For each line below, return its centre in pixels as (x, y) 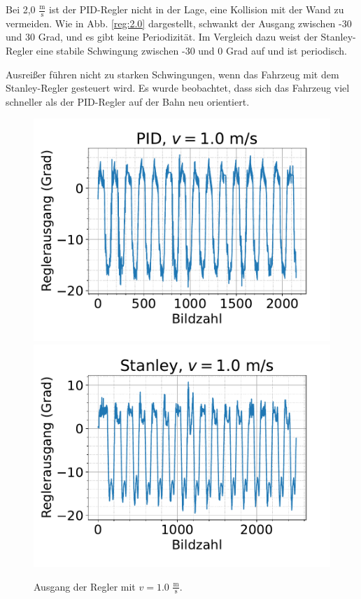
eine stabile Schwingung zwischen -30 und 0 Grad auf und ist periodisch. (192, 51)
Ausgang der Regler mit (85, 586)
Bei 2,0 (21, 9)
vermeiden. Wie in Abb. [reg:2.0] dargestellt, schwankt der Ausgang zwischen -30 (179, 23)
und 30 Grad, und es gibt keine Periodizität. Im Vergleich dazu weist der (162, 37)
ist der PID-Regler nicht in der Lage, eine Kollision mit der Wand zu (197, 9)
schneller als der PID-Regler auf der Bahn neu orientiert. (128, 101)
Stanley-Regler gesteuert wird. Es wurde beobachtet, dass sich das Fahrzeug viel (178, 88)
